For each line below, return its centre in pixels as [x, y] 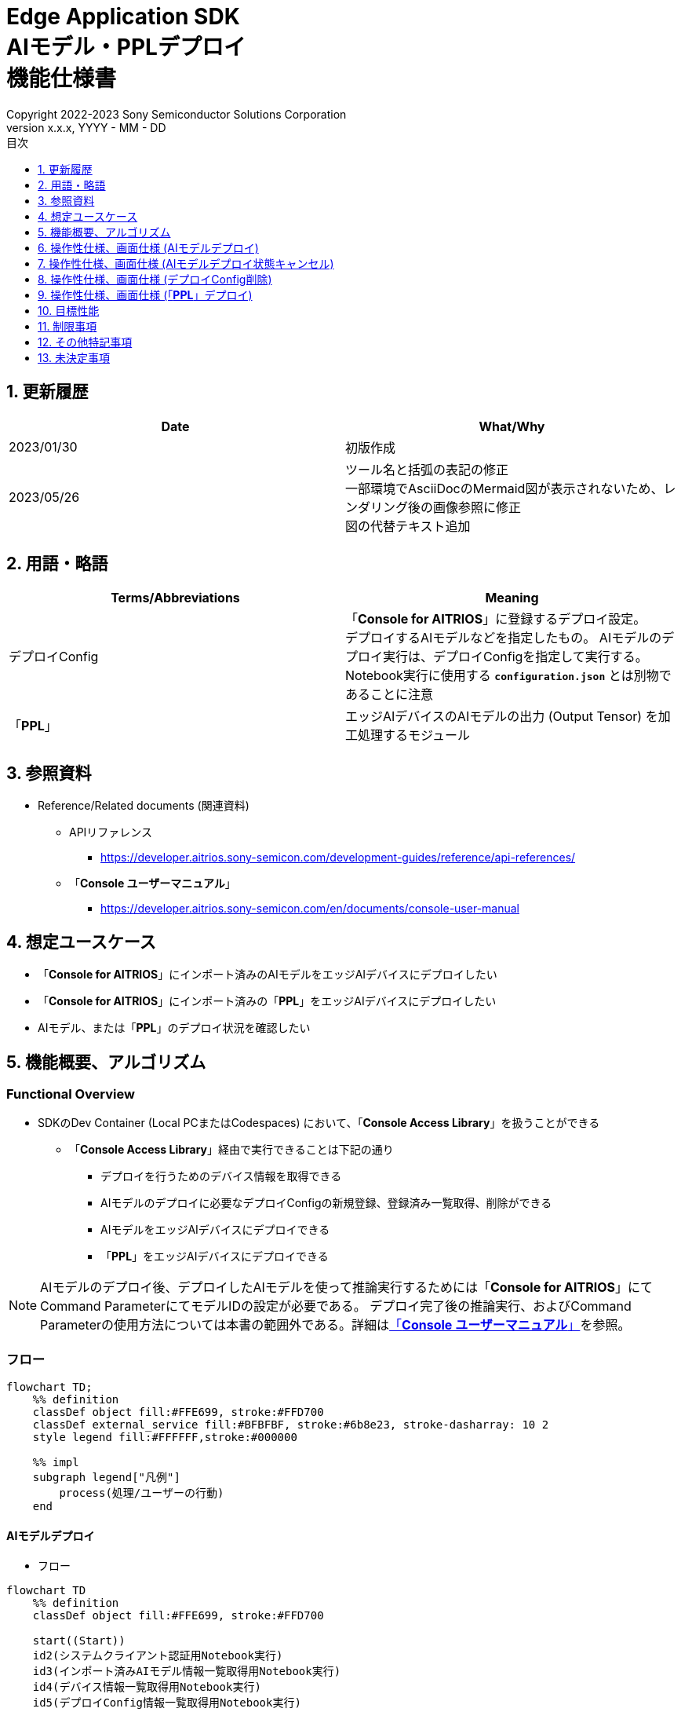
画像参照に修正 [477, 507]
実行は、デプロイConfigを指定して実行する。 [515, 657]
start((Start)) [79, 1641]
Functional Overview [71, 1094]
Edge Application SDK [123, 16]
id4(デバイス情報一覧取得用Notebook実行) [147, 1687]
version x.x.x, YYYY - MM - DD [86, 127]
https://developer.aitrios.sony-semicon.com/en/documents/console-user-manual [310, 909]
